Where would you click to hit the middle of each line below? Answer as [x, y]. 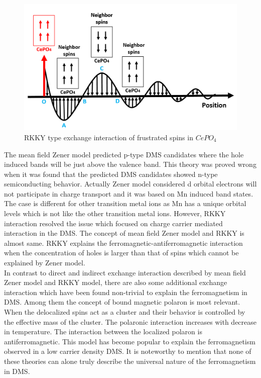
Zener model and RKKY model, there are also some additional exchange [116, 282]
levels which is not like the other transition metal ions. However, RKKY [115, 213]
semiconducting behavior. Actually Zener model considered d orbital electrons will [130, 184]
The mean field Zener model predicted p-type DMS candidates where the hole [124, 154]
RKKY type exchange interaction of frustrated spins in [109, 137]
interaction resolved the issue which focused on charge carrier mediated [113, 223]
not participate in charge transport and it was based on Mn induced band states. [129, 193]
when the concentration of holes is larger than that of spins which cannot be [121, 253]
